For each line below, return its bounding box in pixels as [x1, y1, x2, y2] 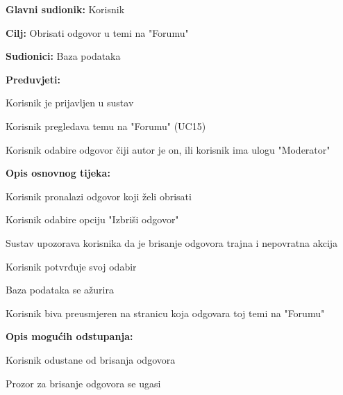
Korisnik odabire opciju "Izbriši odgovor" [6, 212, 179, 227]
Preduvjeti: [6, 72, 60, 86]
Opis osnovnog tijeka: [6, 166, 110, 180]
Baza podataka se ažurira [6, 282, 114, 297]
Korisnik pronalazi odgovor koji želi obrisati [6, 188, 192, 203]
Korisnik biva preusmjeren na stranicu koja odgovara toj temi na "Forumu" [6, 305, 325, 320]
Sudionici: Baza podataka [6, 49, 121, 63]
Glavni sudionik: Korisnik [6, 2, 125, 16]
